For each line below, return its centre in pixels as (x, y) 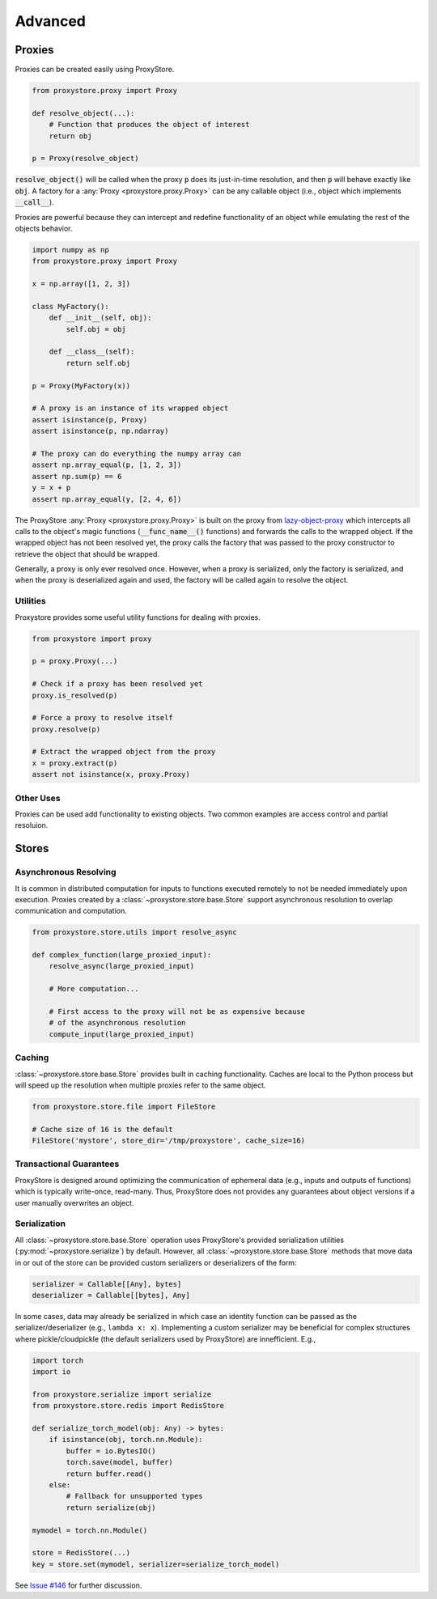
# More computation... (94, 989)
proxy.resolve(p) (66, 729)
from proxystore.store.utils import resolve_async (135, 932)
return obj (70, 136)
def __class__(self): (92, 352)
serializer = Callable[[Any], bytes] (107, 1284)
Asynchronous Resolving (66, 872)
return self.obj (98, 363)
